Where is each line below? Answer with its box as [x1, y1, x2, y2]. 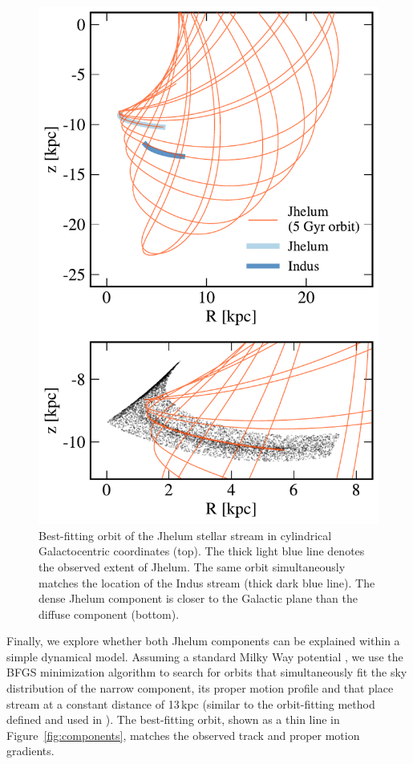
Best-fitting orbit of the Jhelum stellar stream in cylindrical [38, 526, 332, 543]
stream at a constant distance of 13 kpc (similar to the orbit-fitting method [6, 695, 375, 712]
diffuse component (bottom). [38, 605, 180, 622]
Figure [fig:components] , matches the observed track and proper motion [6, 726, 360, 743]
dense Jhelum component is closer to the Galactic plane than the [38, 590, 358, 607]
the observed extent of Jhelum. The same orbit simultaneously [38, 558, 346, 575]
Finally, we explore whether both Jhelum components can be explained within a [6, 632, 400, 649]
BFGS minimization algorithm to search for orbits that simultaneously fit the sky [6, 664, 407, 681]
